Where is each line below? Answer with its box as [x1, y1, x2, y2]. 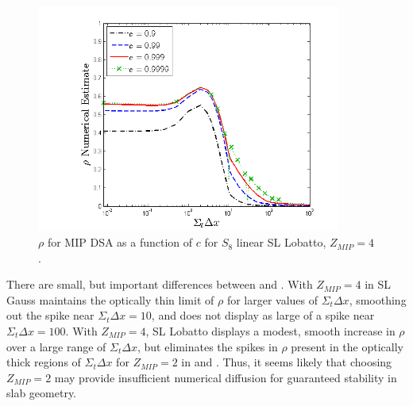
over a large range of [6, 338, 106, 354]
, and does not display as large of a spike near [151, 307, 375, 324]
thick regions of [6, 354, 81, 370]
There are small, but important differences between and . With [6, 276, 313, 293]
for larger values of [226, 291, 318, 308]
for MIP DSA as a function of [47, 234, 193, 251]
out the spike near [6, 307, 95, 324]
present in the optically [291, 338, 403, 354]
